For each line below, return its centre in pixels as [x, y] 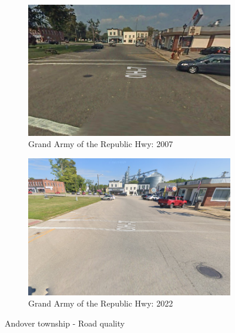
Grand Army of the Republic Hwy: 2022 [101, 303]
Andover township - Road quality [65, 323]
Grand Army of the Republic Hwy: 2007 [101, 144]
